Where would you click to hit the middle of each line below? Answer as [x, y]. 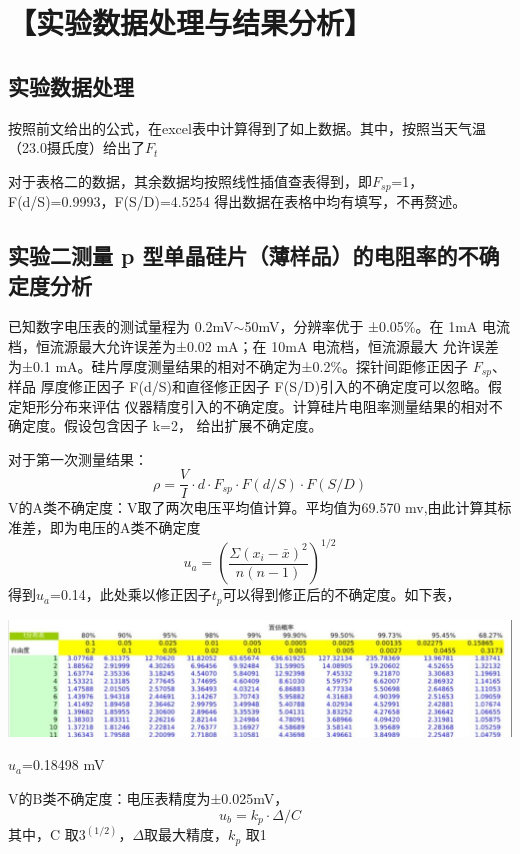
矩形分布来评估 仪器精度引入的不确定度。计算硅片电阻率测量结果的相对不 [262, 405]
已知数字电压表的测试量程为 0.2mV [121, 326]
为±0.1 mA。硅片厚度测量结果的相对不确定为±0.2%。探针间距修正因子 [238, 365]
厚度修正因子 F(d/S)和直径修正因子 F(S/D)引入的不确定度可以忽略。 [264, 386]
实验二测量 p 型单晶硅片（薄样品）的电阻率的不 [243, 255]
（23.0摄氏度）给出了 [76, 147]
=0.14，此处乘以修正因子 [130, 594]
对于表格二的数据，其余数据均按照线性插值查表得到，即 [190, 180]
